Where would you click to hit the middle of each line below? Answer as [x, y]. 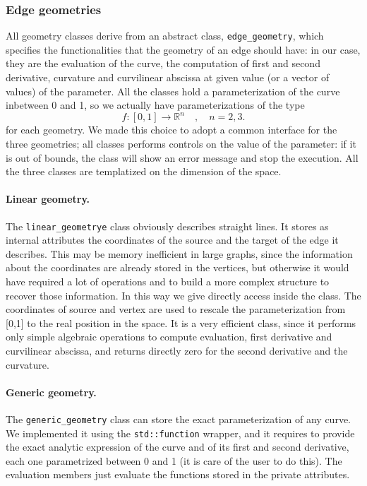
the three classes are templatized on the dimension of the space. [144, 171]
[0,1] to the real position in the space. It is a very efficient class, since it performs [181, 322]
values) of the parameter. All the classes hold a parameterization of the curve [173, 91]
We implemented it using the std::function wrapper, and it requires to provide [180, 433]
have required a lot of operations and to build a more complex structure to [168, 281]
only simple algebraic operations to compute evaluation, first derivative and [169, 337]
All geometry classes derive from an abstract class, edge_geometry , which [165, 36]
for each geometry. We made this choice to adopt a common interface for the [172, 130]
